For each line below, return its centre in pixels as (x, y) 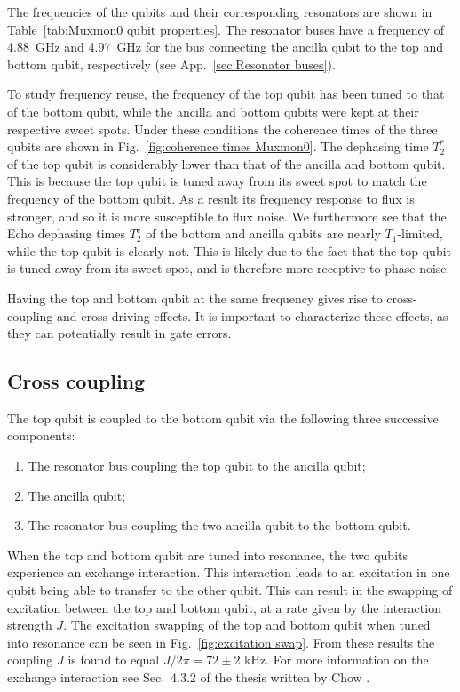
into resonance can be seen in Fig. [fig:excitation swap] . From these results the (221, 642)
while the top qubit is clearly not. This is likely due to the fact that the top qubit (230, 250)
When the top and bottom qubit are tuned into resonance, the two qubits (207, 555)
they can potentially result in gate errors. (119, 333)
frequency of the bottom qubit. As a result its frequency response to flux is (211, 198)
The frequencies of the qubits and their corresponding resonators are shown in (220, 12)
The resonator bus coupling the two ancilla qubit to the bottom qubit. (219, 525)
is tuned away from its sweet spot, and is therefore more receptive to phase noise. (229, 268)
